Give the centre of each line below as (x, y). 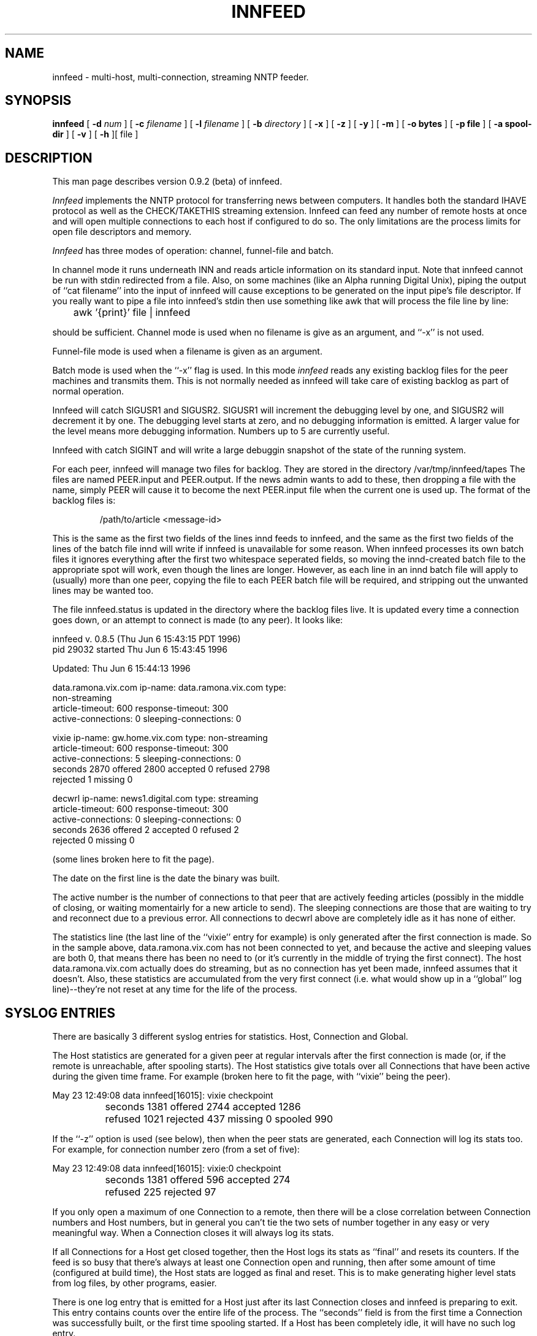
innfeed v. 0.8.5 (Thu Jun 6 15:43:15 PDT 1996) (147, 639)
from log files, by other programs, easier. (135, 1283)
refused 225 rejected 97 (161, 1192)
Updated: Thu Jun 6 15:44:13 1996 (121, 669)
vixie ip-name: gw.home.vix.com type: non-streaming (160, 738)
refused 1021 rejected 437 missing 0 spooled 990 (219, 1119)
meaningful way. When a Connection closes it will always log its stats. (193, 1233)
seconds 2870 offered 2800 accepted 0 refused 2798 (161, 769)
